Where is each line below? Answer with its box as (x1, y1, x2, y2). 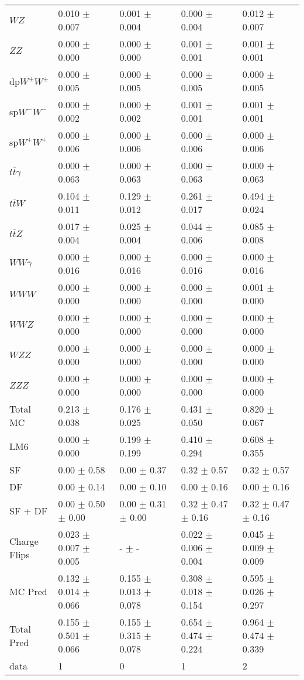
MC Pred (9, 585, 47, 598)
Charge (9, 534, 39, 548)
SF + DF (9, 503, 48, 517)
